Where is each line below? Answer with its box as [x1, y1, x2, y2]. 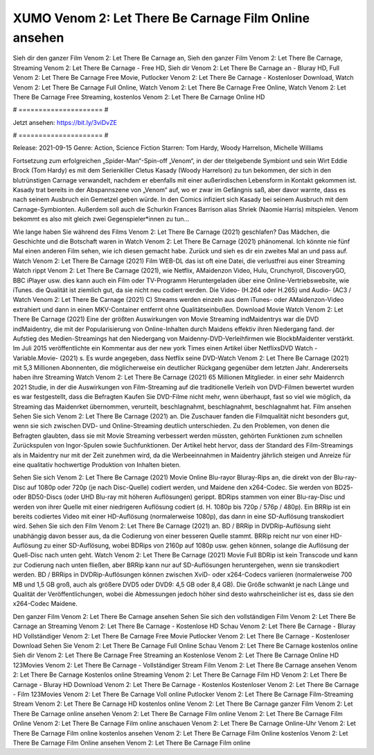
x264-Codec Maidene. [12, 600, 78, 608]
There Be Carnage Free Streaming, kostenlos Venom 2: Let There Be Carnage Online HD [12, 92, 265, 101]
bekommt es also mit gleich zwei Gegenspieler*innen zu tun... [12, 215, 190, 223]
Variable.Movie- [12, 354, 59, 362]
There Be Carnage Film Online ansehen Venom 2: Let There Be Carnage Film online [12, 738, 251, 747]
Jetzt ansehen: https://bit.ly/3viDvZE [12, 118, 118, 126]
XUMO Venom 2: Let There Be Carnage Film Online [12, 10, 310, 26]
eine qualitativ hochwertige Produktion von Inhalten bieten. [12, 460, 181, 468]
